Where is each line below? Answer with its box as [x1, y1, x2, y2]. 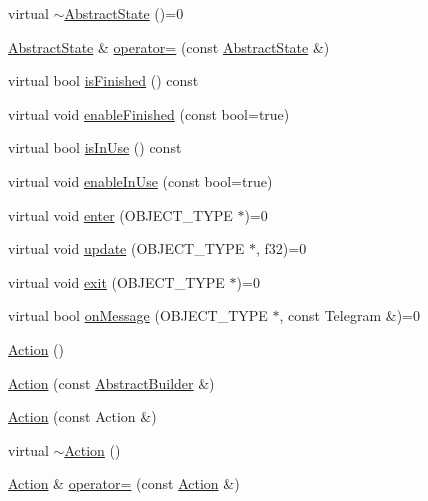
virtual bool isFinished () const [8, 70, 199, 91]
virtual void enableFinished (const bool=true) [8, 103, 290, 124]
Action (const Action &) [8, 406, 157, 427]
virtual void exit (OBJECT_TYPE [8, 271, 225, 292]
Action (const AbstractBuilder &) [8, 372, 215, 393]
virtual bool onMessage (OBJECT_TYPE [8, 305, 268, 326]
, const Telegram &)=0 [279, 305, 420, 326]
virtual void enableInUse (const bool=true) [8, 170, 273, 191]
